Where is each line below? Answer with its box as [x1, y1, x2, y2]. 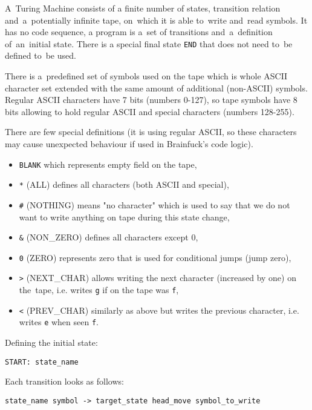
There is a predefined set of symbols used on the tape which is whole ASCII [5, 70, 288, 82]
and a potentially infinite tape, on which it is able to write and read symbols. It [5, 13, 308, 26]
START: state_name [5, 357, 79, 366]
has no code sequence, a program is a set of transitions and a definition [5, 25, 273, 38]
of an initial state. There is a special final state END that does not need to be [5, 37, 293, 50]
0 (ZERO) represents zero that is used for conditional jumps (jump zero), [19, 251, 291, 263]
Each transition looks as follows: [5, 375, 124, 388]
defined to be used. [5, 49, 76, 62]
